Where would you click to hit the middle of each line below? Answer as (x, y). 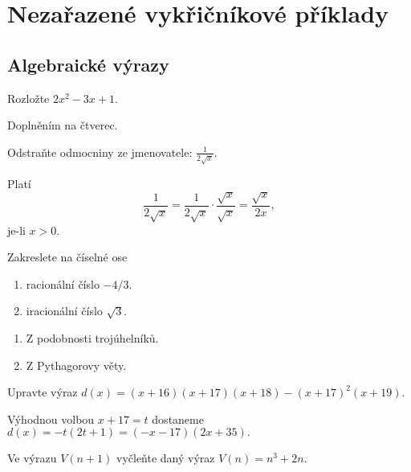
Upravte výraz (43, 392)
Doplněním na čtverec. (63, 125)
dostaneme (178, 419)
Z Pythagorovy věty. (76, 365)
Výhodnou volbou (51, 419)
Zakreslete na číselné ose (67, 257)
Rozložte (28, 98)
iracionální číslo (64, 311)
